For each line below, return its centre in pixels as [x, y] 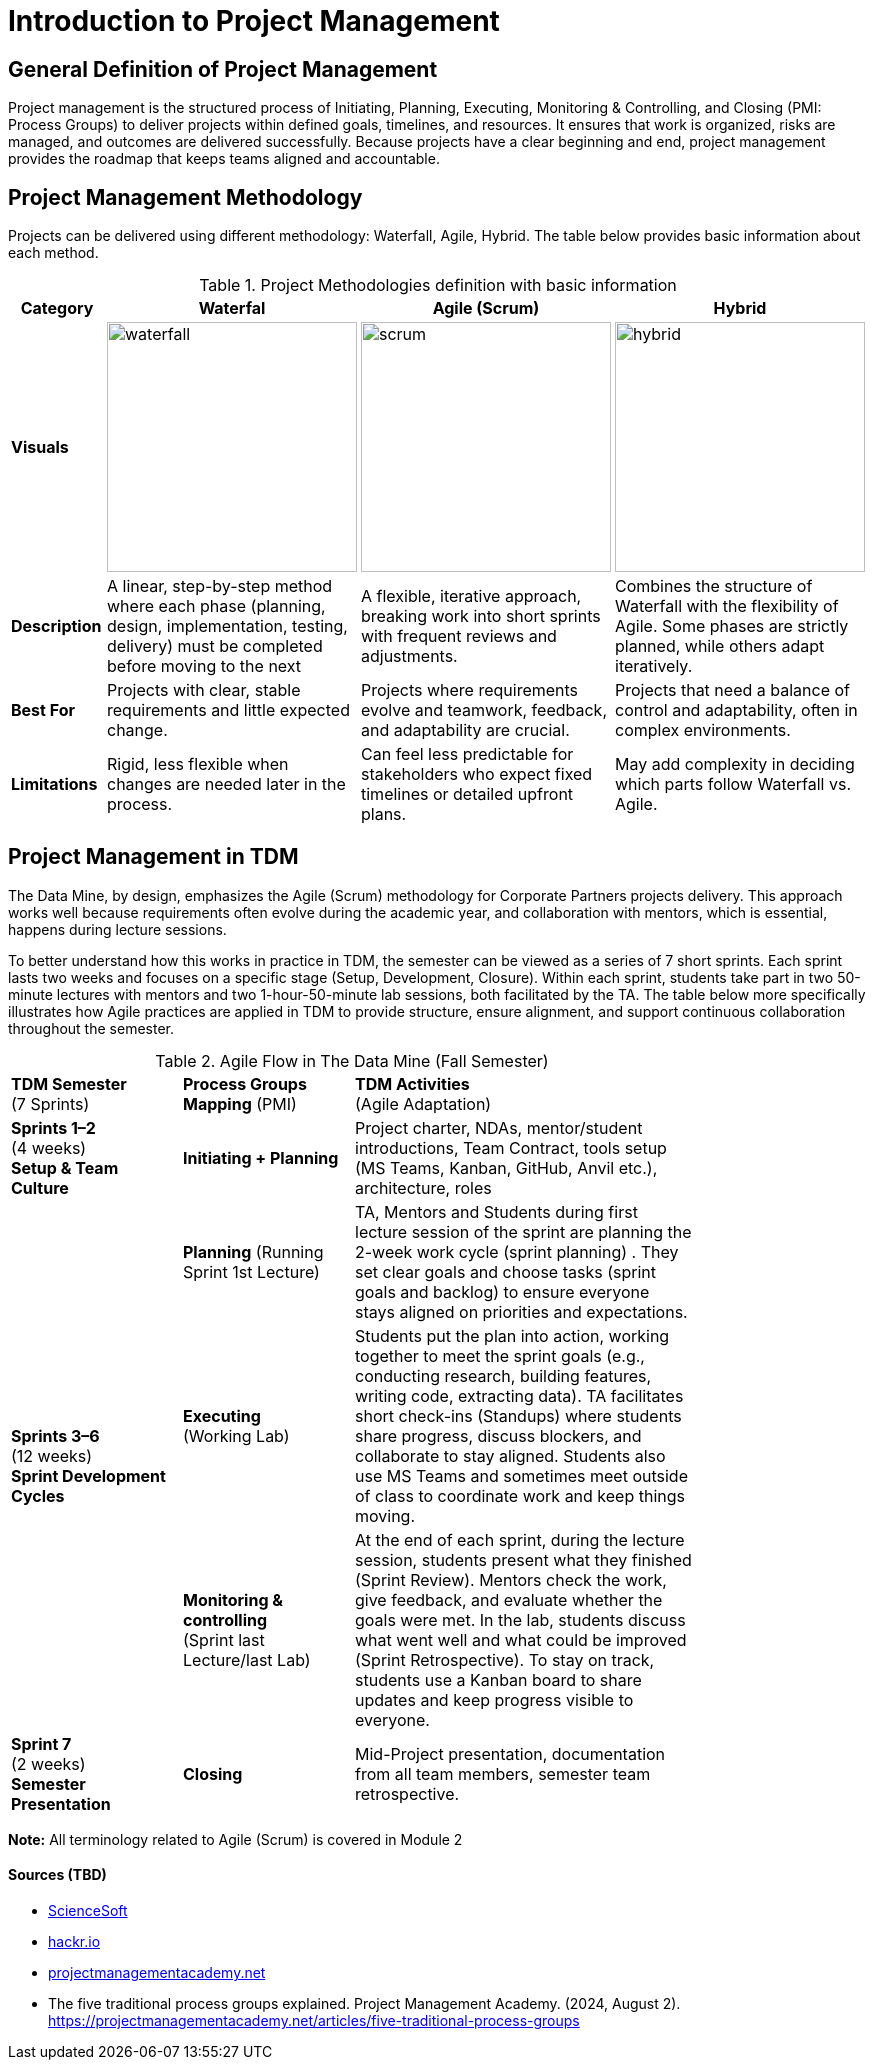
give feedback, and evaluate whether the [509, 1599]
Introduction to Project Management [254, 21]
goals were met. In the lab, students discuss [520, 1619]
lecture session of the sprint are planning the [523, 1231]
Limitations [54, 784]
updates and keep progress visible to [494, 1699]
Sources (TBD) [57, 1875]
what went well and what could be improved [521, 1639]
